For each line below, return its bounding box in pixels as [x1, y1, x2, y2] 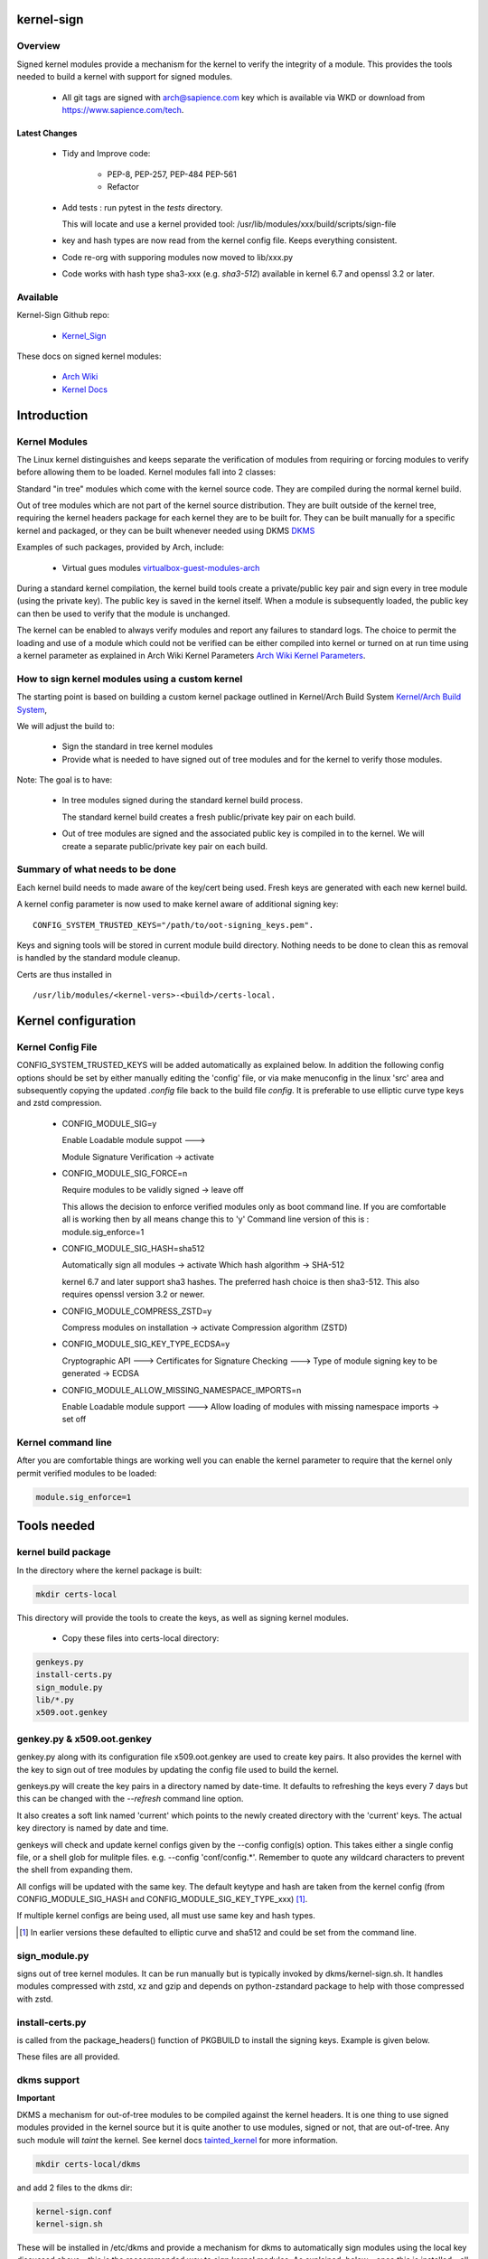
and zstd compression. [16, 1098, 103, 1109]
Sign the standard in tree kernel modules [61, 741, 213, 752]
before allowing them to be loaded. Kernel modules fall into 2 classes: [16, 466, 276, 478]
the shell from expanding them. [16, 1864, 133, 1875]
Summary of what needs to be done [16, 863, 176, 876]
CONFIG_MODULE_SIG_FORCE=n [61, 1168, 188, 1179]
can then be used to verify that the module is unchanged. [16, 608, 230, 619]
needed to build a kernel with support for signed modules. [16, 71, 233, 82]
